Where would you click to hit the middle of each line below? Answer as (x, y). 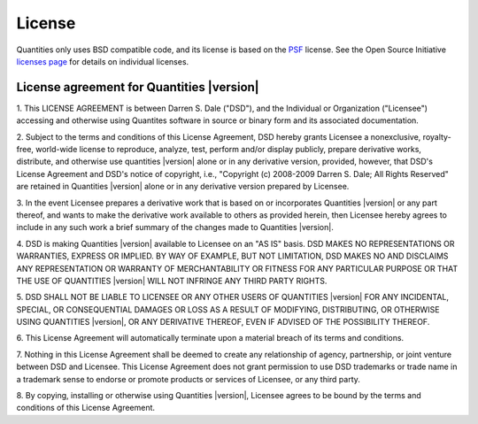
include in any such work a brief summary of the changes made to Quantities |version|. (175, 227)
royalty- (437, 136)
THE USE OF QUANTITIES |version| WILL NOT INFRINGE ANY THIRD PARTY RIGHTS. (172, 281)
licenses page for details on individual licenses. (103, 61)
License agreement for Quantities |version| (138, 87)
